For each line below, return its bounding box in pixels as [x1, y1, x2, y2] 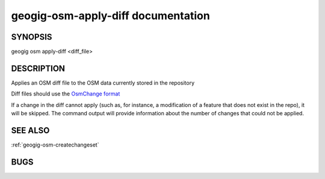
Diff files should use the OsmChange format [11, 90, 120, 97]
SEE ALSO [11, 125, 50, 135]
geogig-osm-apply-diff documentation [11, 9, 210, 22]
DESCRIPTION [11, 63, 66, 73]
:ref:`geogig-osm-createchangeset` [11, 141, 99, 148]
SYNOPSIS [11, 32, 52, 42]
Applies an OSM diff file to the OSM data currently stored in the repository [11, 79, 195, 86]
